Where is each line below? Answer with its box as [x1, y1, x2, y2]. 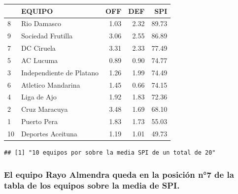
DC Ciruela [21, 43, 56, 53]
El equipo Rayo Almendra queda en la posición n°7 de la [4, 168, 234, 180]
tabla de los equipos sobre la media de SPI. [4, 179, 180, 192]
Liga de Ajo [21, 92, 57, 102]
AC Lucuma [21, 55, 58, 65]
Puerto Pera [21, 116, 58, 127]
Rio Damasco [21, 18, 61, 29]
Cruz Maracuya [21, 104, 68, 114]
